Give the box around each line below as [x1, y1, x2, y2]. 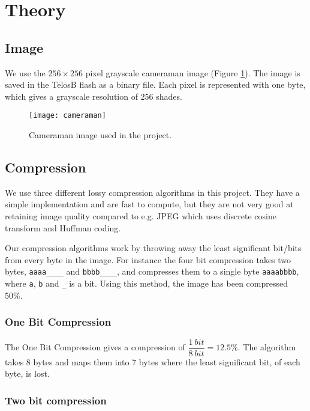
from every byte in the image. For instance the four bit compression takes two [5, 253, 291, 266]
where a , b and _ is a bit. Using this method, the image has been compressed [5, 277, 288, 290]
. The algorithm [237, 340, 296, 353]
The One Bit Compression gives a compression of [5, 340, 185, 353]
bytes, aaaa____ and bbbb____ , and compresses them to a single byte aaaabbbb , [5, 265, 299, 278]
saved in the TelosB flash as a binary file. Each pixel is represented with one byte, [5, 78, 306, 91]
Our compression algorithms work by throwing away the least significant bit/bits [5, 242, 302, 254]
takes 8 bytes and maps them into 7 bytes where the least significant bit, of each [5, 355, 300, 368]
